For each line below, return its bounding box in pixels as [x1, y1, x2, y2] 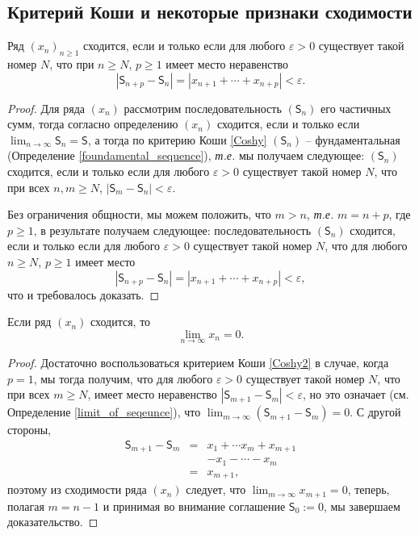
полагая [7, 497, 44, 514]
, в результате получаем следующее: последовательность [33, 221, 312, 238]
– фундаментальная [305, 131, 400, 148]
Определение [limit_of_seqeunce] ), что [7, 403, 201, 420]
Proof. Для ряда [7, 99, 85, 116]
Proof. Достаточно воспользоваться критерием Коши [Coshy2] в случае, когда [7, 353, 389, 370]
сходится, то [90, 313, 151, 330]
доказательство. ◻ [7, 513, 98, 530]
